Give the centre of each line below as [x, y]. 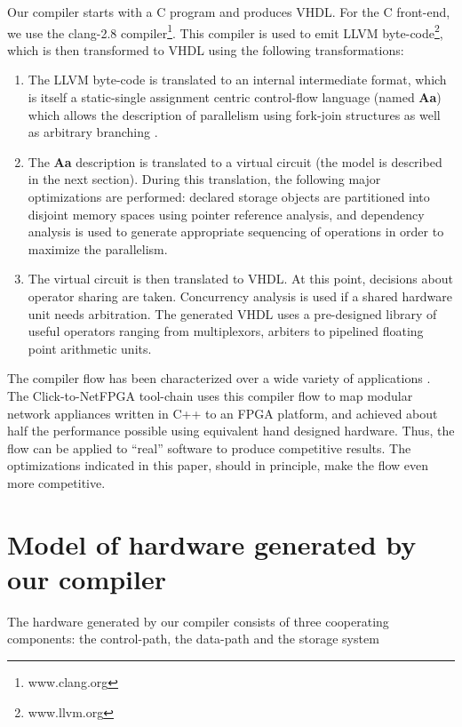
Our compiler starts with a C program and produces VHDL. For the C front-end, [229, 12]
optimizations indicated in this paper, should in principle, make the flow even [218, 465]
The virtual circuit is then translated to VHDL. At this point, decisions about [240, 279]
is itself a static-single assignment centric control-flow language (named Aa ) [235, 97]
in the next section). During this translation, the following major [204, 179]
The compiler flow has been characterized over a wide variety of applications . [219, 378]
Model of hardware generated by [212, 543]
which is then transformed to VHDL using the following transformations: [206, 49]
